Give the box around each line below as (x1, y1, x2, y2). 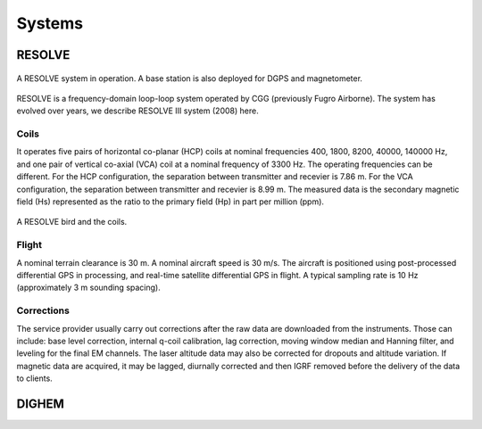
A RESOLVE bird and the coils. (16, 217, 128, 227)
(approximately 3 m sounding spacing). (16, 282, 161, 293)
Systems (16, 13, 84, 33)
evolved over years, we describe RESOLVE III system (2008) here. (16, 105, 259, 116)
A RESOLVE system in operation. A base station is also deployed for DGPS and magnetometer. (16, 72, 363, 84)
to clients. (16, 373, 53, 384)
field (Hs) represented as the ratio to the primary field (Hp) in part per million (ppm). (16, 196, 325, 207)
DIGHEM (16, 396, 64, 411)
